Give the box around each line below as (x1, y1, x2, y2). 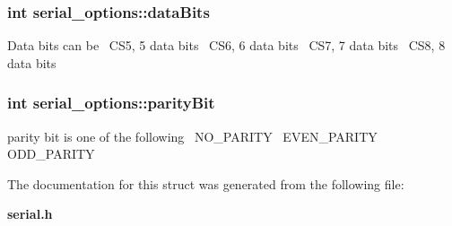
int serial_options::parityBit (7, 91, 215, 114)
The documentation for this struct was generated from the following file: (7, 174, 404, 193)
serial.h (7, 204, 53, 223)
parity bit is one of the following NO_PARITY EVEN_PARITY (7, 126, 378, 145)
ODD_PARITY (7, 144, 95, 163)
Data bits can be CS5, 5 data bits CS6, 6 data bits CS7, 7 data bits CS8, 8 (7, 36, 446, 55)
